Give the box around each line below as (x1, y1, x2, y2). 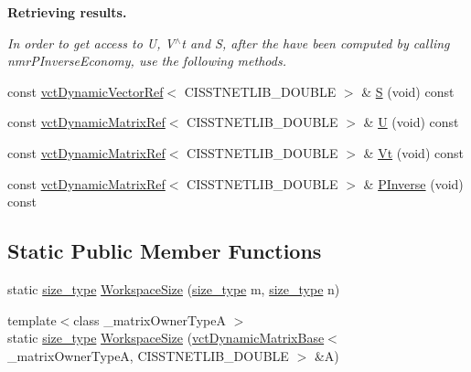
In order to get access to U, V (7, 33, 175, 52)
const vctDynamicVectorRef (7, 81, 164, 101)
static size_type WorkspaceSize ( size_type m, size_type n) (7, 279, 340, 298)
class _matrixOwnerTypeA (73, 310, 226, 329)
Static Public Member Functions (7, 237, 322, 265)
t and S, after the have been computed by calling (181, 33, 450, 52)
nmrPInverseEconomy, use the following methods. (7, 51, 286, 70)
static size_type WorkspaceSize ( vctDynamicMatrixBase (7, 328, 325, 347)
